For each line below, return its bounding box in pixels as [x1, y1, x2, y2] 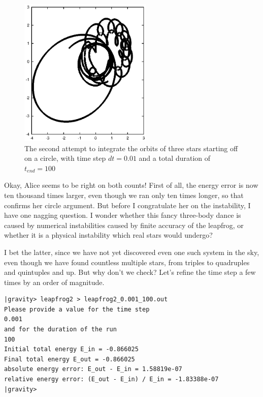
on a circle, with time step [24, 153, 106, 163]
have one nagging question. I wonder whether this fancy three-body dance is [4, 210, 241, 220]
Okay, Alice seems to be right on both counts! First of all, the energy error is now [4, 180, 258, 190]
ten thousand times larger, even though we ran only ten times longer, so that [4, 189, 244, 200]
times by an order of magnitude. [4, 276, 105, 287]
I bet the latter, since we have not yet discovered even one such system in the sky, [4, 246, 259, 257]
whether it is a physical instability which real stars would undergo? [4, 230, 213, 240]
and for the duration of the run [4, 326, 117, 333]
